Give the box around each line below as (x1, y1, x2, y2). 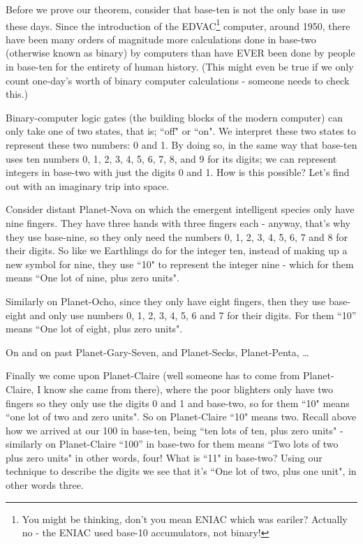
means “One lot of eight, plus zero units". (6, 321, 183, 336)
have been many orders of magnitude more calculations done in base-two (6, 31, 316, 46)
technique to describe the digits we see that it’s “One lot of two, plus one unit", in (6, 464, 357, 478)
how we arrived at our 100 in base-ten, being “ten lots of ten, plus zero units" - (6, 422, 343, 437)
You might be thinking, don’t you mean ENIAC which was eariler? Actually (22, 511, 348, 526)
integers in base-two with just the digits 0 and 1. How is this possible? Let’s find (6, 165, 350, 179)
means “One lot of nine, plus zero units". (6, 270, 179, 285)
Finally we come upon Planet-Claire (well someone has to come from (6, 368, 300, 383)
